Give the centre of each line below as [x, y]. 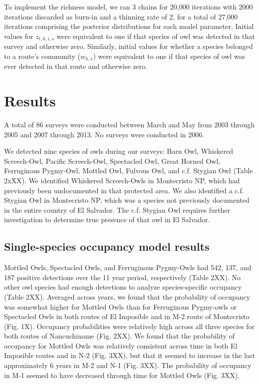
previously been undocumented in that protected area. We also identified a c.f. [124, 190]
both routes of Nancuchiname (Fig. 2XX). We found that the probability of [120, 336]
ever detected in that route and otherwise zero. [76, 66]
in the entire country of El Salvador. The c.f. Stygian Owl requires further [117, 209]
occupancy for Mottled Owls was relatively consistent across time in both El [121, 345]
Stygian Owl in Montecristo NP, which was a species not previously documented [127, 200]
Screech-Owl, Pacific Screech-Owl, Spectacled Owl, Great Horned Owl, [112, 161]
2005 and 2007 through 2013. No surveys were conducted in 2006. [104, 134]
